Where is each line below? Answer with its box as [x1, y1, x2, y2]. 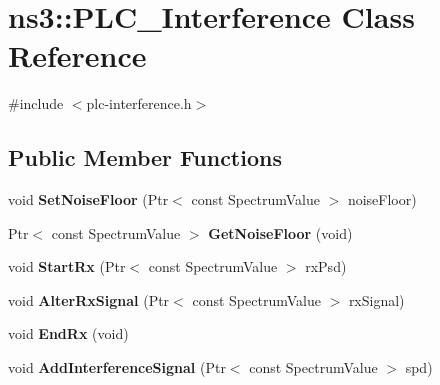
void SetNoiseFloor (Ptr [8, 189, 169, 210]
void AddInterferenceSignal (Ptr [8, 357, 226, 378]
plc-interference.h [86, 93, 192, 114]
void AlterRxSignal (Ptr [8, 289, 170, 310]
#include [8, 93, 64, 114]
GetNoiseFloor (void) [208, 222, 353, 243]
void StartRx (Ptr [8, 256, 126, 277]
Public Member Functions [8, 142, 282, 173]
